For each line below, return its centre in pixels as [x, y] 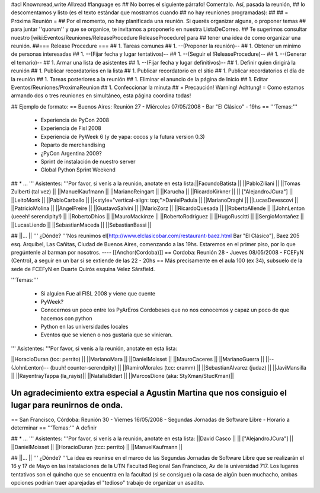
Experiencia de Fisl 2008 [71, 128]
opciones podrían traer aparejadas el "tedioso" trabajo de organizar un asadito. [108, 483]
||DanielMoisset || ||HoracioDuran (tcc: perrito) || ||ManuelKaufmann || [97, 447]
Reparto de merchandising [73, 145]
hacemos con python [66, 318]
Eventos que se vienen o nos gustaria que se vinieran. [107, 335]
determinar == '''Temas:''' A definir [54, 428]
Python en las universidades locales [84, 327]
